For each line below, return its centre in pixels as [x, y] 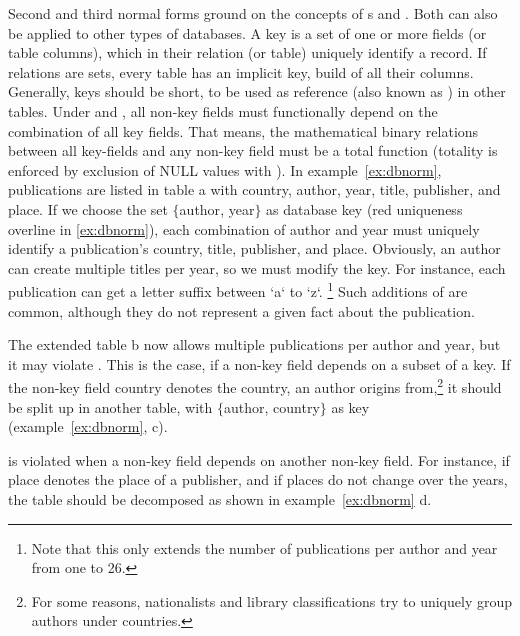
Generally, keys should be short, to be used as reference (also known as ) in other [257, 91]
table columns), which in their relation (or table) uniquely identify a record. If [247, 52]
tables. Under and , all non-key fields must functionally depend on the [223, 110]
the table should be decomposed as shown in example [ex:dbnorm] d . [220, 498]
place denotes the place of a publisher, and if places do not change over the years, [258, 479]
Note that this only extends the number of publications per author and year [264, 547]
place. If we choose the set [88, 208]
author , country [271, 406]
